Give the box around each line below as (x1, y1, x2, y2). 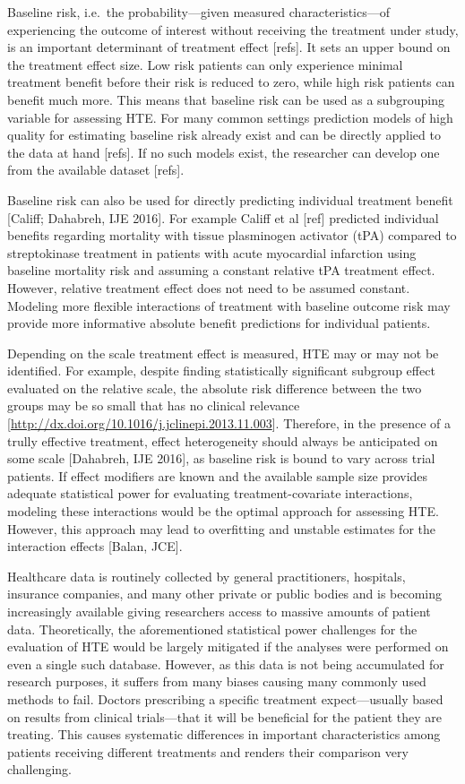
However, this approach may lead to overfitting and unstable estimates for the (7, 519, 436, 538)
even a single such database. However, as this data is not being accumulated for (7, 654, 444, 673)
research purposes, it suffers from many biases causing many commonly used (7, 672, 426, 691)
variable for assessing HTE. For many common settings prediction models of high (7, 108, 453, 126)
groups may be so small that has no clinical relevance (7, 396, 300, 415)
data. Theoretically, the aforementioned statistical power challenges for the (7, 619, 418, 638)
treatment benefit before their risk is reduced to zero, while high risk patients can (7, 73, 455, 91)
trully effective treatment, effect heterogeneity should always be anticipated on (7, 431, 438, 450)
